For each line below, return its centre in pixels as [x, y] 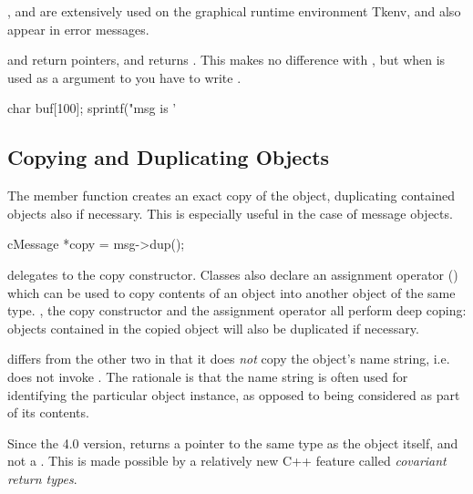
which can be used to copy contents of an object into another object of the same [231, 292]
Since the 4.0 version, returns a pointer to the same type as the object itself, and [233, 443]
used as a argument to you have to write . [124, 77]
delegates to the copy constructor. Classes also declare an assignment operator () [233, 274]
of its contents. [48, 412]
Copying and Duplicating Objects [169, 157]
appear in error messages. [78, 29]
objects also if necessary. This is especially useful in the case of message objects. [230, 213]
